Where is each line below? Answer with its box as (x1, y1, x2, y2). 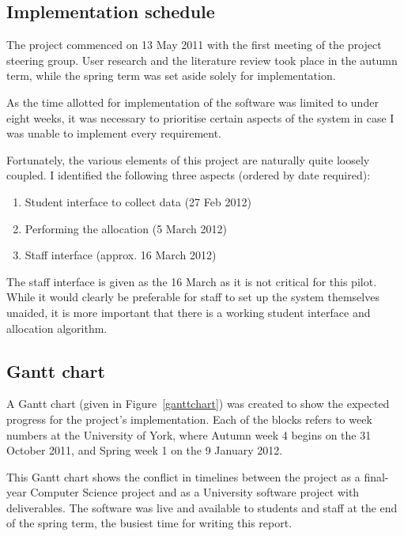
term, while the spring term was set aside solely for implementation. (6, 67, 336, 84)
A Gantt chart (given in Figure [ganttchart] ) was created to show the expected (6, 395, 390, 412)
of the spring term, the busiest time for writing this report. (6, 515, 293, 531)
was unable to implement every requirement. (6, 125, 222, 142)
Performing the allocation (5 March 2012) (25, 220, 227, 236)
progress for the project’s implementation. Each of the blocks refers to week (6, 410, 372, 427)
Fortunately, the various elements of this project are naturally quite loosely (6, 151, 370, 168)
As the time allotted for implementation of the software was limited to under (6, 93, 379, 110)
